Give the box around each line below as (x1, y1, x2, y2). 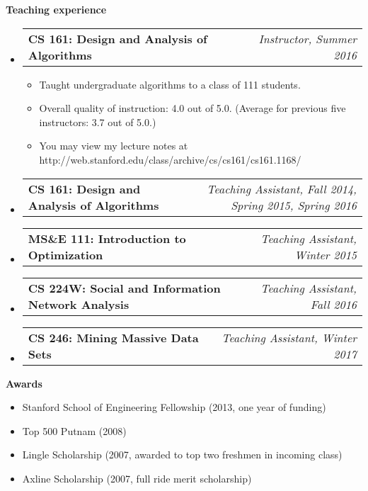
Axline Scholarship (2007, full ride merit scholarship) (22, 470, 252, 485)
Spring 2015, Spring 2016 (231, 196, 357, 213)
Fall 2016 (310, 295, 357, 312)
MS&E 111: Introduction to (28, 230, 186, 247)
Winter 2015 (294, 246, 357, 263)
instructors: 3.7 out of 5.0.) (39, 114, 156, 129)
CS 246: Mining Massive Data (28, 329, 199, 346)
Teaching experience (6, 2, 107, 16)
